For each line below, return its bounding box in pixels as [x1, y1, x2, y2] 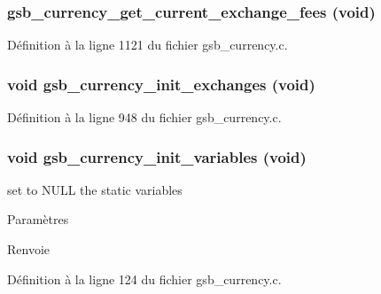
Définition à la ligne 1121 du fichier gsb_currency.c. [7, 35, 288, 54]
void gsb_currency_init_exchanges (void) [7, 73, 315, 95]
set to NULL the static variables [7, 180, 183, 198]
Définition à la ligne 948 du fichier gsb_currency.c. [7, 108, 282, 127]
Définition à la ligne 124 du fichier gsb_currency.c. [7, 269, 282, 288]
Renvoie [7, 240, 51, 259]
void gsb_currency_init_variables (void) [7, 145, 307, 167]
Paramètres [7, 210, 69, 228]
